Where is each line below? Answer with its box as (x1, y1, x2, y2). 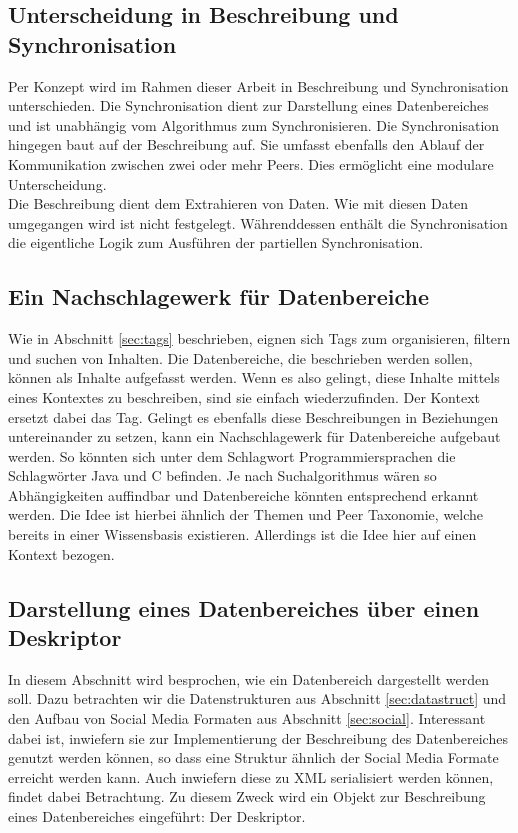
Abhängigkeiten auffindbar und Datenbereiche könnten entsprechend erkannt (8, 484, 479, 505)
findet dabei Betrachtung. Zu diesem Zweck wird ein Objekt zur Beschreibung (8, 786, 486, 807)
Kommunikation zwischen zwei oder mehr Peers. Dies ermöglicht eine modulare (8, 153, 494, 174)
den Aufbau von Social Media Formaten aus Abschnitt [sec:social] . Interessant (8, 708, 486, 729)
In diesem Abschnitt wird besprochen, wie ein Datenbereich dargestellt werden (8, 668, 489, 689)
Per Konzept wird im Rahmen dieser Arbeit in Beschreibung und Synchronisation (8, 75, 509, 96)
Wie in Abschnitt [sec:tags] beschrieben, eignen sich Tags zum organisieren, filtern (8, 328, 511, 349)
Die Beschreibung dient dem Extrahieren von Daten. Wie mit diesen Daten (8, 193, 469, 214)
